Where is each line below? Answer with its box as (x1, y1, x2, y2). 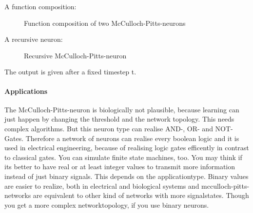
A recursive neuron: (4, 34, 63, 44)
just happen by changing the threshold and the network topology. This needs (4, 114, 234, 124)
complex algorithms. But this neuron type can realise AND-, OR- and (4, 123, 213, 133)
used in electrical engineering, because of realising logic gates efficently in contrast (4, 142, 249, 153)
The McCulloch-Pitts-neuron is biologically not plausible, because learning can (4, 104, 239, 114)
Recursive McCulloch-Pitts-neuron (24, 50, 127, 60)
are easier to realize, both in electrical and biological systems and (4, 180, 199, 191)
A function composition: (4, 1, 77, 11)
